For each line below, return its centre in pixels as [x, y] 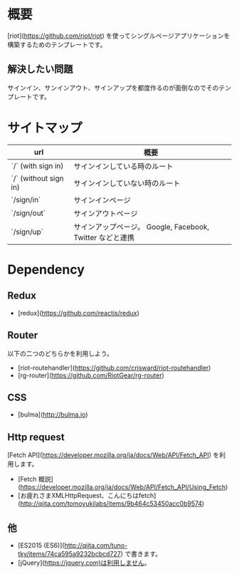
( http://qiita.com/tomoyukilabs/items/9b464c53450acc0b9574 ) [111, 503]
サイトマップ [45, 128]
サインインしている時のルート [123, 166]
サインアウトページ [106, 213]
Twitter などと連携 [104, 237]
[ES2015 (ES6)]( [41, 545]
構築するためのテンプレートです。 [57, 44]
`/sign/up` [27, 231]
